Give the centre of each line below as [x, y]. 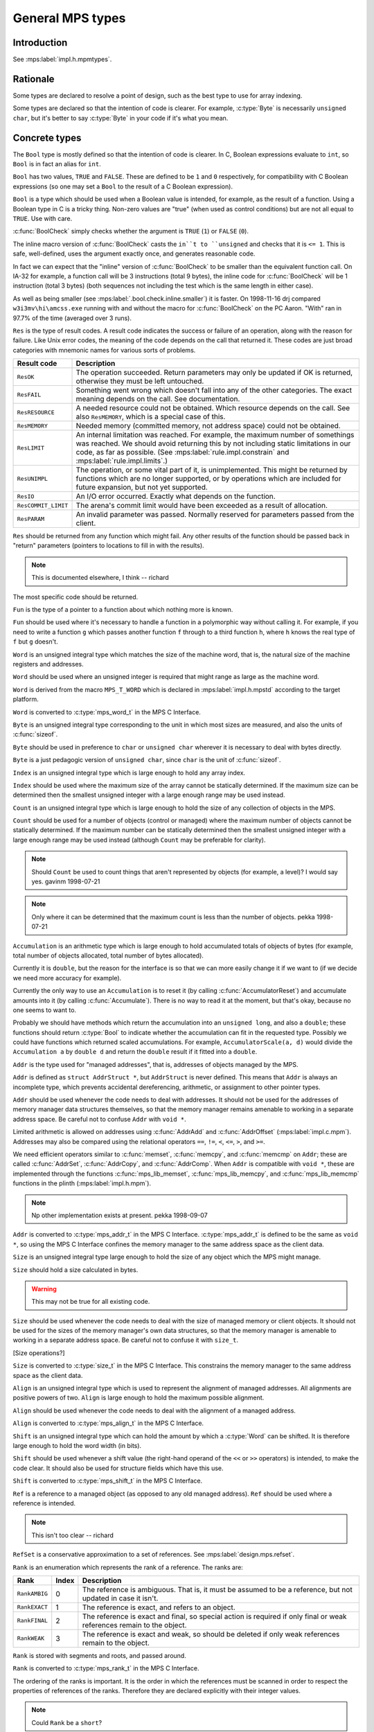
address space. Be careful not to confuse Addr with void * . [99, 1119]
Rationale [34, 79]
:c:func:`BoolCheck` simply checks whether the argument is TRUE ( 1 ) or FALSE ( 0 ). [131, 231]
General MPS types [69, 18]
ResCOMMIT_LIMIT [43, 505]
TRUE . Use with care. [43, 219]
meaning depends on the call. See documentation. [158, 399]
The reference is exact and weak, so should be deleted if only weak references [211, 1634]
